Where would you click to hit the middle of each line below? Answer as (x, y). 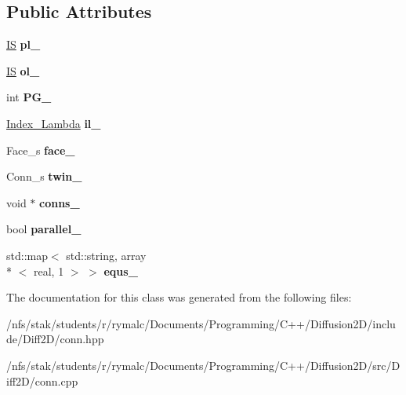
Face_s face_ (41, 150)
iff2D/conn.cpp (42, 380)
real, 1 (49, 271)
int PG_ (29, 97)
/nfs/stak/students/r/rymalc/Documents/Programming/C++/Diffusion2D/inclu (201, 323)
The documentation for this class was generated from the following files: (179, 297)
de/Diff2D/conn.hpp (55, 339)
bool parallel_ (44, 229)
